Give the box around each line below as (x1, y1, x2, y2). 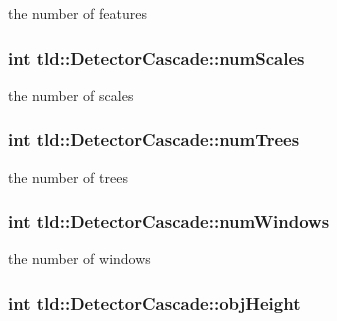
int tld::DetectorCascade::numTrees (8, 127, 300, 152)
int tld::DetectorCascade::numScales (8, 45, 305, 70)
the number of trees (8, 166, 128, 187)
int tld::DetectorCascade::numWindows (8, 209, 330, 234)
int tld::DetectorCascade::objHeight (8, 290, 301, 315)
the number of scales (8, 84, 134, 105)
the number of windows (8, 248, 151, 269)
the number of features (8, 3, 147, 23)
